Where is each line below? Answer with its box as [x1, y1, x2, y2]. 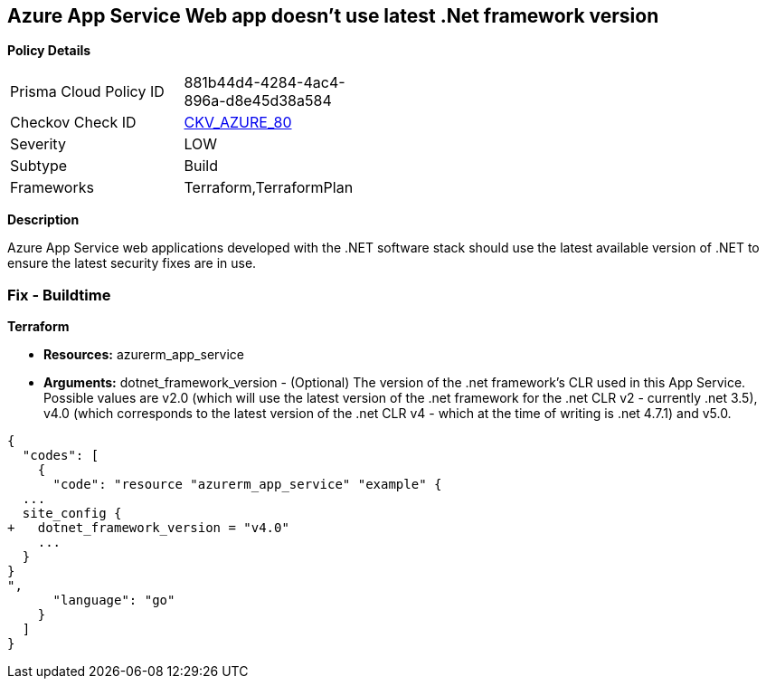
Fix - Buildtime [7, 285, 111, 304]
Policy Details [7, 43, 91, 59]
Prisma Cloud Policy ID [10, 82, 165, 101]
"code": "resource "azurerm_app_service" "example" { [52, 477, 442, 492]
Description [7, 212, 80, 228]
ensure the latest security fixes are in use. [7, 255, 257, 272]
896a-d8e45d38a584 [184, 91, 332, 110]
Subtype [10, 157, 68, 176]
